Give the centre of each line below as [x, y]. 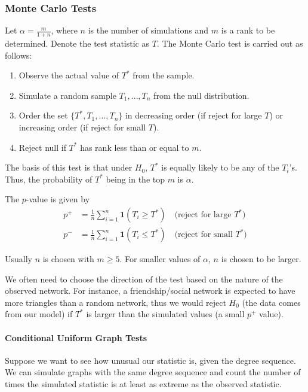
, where [64, 30]
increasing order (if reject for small [82, 127]
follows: [19, 55]
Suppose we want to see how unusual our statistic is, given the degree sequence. [150, 360]
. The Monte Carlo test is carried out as [230, 43]
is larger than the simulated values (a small [165, 314]
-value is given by [58, 199]
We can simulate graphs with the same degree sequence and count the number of [153, 372]
